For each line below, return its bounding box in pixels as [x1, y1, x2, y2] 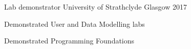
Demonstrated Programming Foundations [4, 35, 135, 46]
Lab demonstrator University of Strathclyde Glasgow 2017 [4, 2, 187, 12]
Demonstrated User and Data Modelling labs [4, 18, 145, 29]
